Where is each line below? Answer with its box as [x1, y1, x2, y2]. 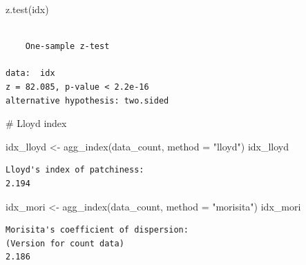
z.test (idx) [6, 2, 49, 16]
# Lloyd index [6, 116, 67, 130]
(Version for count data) [6, 238, 124, 248]
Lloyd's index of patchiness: [6, 165, 144, 175]
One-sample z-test [25, 41, 110, 52]
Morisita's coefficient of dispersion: [6, 225, 189, 235]
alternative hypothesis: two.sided [6, 95, 169, 106]
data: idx [6, 68, 55, 79]
